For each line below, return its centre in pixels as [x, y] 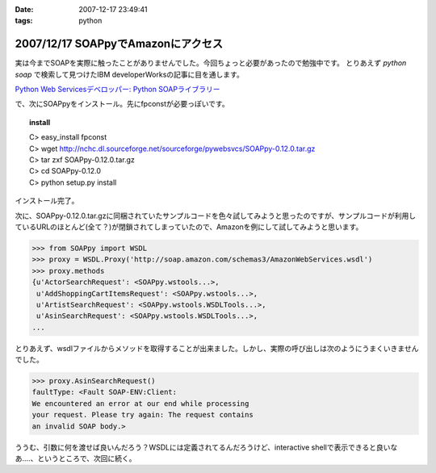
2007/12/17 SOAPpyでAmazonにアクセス [119, 44]
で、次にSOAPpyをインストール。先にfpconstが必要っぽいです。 [122, 104]
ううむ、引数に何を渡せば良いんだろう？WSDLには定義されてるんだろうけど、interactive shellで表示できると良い [203, 447]
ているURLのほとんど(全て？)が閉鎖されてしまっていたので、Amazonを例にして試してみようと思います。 [189, 227]
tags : [24, 21]
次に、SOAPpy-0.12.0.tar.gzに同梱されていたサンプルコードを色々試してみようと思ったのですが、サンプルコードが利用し [215, 216]
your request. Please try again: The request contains [143, 415]
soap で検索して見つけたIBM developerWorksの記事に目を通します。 [129, 74]
